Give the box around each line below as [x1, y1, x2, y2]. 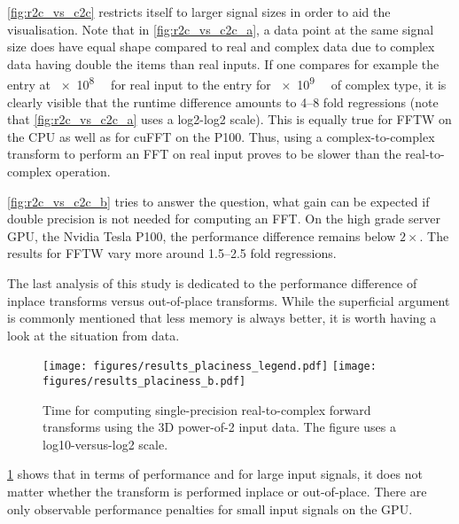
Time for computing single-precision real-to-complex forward [43, 400, 371, 418]
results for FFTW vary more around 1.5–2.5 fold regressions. [7, 244, 337, 262]
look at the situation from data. [7, 325, 180, 344]
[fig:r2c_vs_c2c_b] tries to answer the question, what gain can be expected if [7, 192, 430, 210]
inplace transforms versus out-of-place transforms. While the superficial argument [7, 291, 450, 309]
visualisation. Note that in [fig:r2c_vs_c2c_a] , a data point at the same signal [7, 20, 434, 38]
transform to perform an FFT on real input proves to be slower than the [7, 145, 401, 163]
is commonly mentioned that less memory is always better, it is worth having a [7, 309, 437, 327]
